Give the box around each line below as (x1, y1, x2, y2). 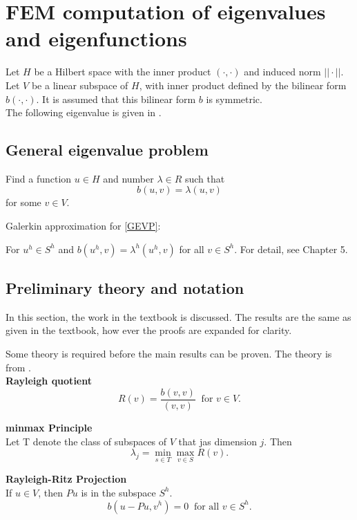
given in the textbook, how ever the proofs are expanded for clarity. (6, 323, 292, 337)
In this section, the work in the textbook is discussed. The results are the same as (6, 309, 351, 324)
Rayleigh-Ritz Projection (6, 472, 127, 486)
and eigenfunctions (6, 24, 187, 53)
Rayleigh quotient (6, 373, 92, 388)
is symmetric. (206, 91, 262, 106)
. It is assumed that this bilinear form (36, 91, 196, 106)
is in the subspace (81, 485, 156, 499)
